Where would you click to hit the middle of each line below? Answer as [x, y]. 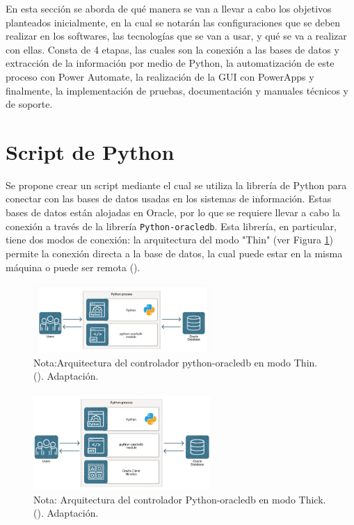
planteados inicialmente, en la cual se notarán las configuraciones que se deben [173, 22]
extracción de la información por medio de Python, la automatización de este [170, 63]
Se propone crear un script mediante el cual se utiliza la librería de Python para [176, 185]
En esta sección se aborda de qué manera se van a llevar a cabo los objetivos [169, 8]
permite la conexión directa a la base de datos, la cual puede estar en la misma [174, 253]
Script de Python [90, 151]
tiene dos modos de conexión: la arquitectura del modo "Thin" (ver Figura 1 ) [170, 240]
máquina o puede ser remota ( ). [73, 267]
